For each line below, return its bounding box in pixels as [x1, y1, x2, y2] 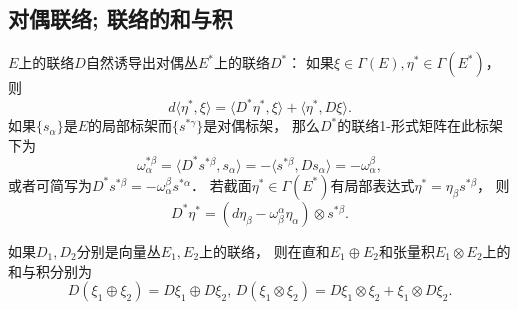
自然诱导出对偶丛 [85, 52, 198, 73]
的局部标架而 [87, 115, 172, 136]
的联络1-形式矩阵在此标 [337, 115, 489, 136]
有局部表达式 [330, 174, 415, 195]
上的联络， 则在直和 [199, 240, 330, 261]
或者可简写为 [8, 174, 92, 195]
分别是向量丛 [76, 240, 161, 261]
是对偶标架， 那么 [203, 115, 320, 136]
